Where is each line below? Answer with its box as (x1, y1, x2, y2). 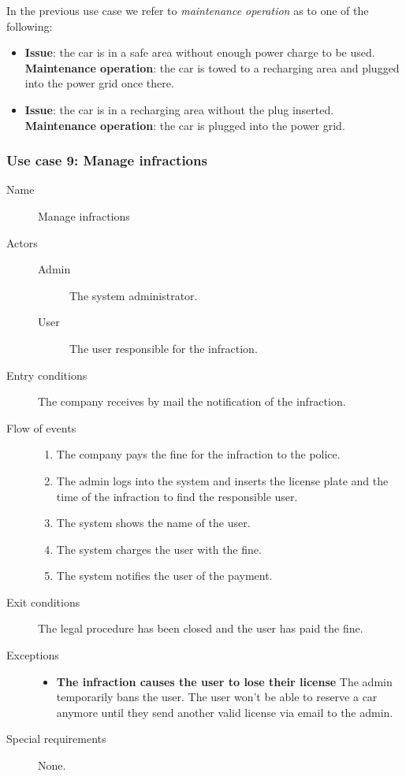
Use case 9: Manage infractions (6, 150, 207, 170)
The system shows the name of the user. (56, 514, 251, 531)
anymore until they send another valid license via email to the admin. (56, 704, 393, 720)
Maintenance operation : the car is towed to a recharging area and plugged (24, 59, 400, 76)
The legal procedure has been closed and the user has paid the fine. (38, 620, 363, 637)
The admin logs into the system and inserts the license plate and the (56, 472, 389, 488)
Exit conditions (6, 593, 80, 610)
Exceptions (6, 647, 59, 663)
